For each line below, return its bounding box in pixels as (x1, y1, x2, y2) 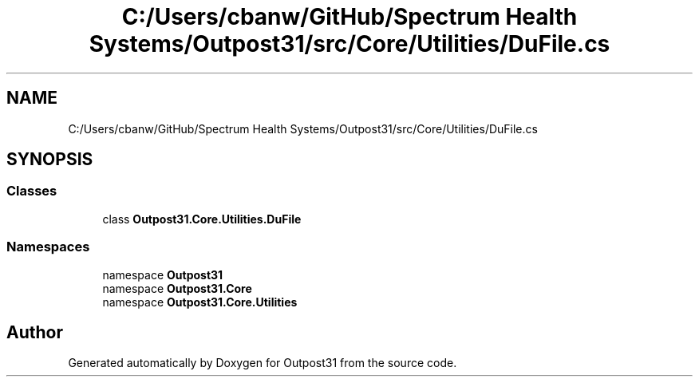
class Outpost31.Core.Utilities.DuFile (102, 211, 302, 226)
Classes (6, 183, 57, 199)
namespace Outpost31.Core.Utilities (102, 294, 298, 309)
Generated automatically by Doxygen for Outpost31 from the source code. (68, 356, 457, 370)
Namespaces (6, 239, 90, 255)
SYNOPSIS (6, 149, 93, 170)
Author (6, 322, 63, 342)
